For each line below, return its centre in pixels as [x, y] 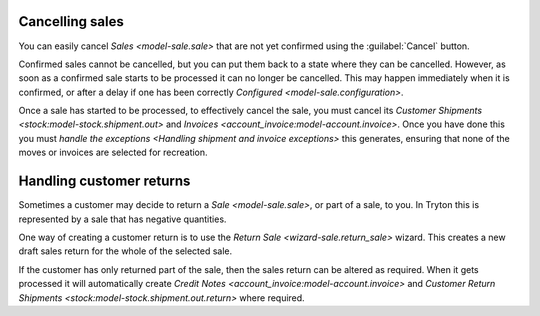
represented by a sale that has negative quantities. [122, 219]
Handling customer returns [104, 181]
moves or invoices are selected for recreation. [113, 152]
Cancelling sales [71, 21]
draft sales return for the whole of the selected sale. [125, 251]
